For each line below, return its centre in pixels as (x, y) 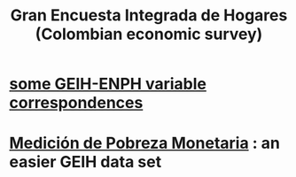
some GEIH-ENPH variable (108, 84)
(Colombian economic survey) (149, 34)
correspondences (76, 103)
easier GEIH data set (86, 162)
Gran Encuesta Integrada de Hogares (149, 15)
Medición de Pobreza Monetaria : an (145, 143)
